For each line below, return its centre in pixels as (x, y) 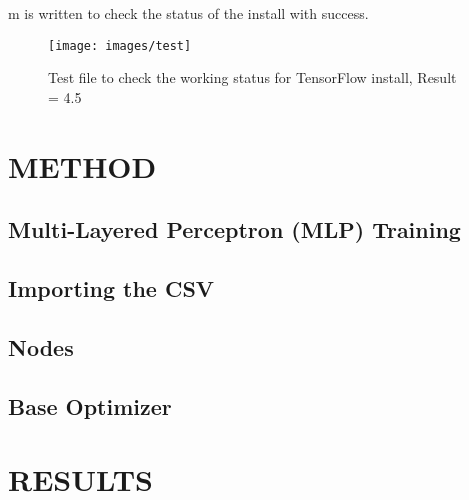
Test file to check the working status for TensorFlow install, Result (252, 77)
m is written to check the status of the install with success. (188, 13)
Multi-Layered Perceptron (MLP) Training (234, 229)
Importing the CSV (111, 287)
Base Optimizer (90, 405)
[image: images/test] (120, 45)
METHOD (82, 165)
